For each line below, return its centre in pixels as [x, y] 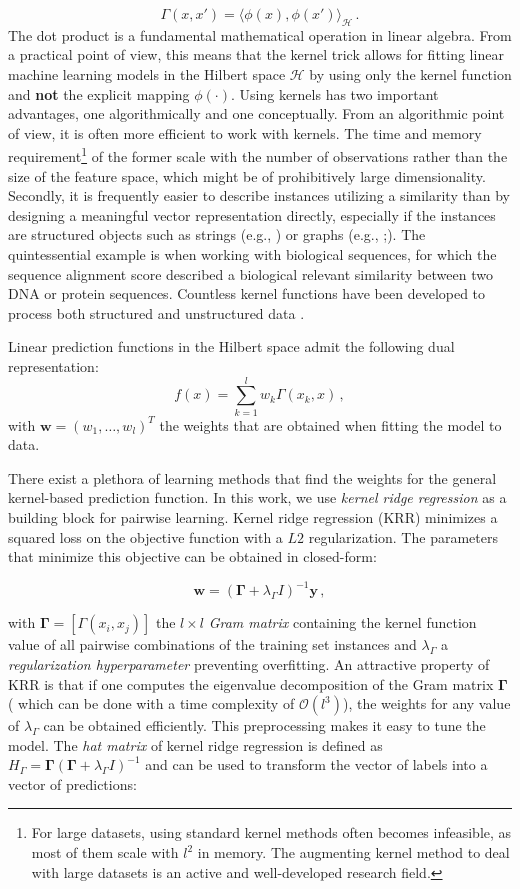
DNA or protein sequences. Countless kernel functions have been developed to [247, 293]
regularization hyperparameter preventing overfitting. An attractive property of [249, 663]
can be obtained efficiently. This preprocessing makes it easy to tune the [264, 725]
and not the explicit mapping [99, 93]
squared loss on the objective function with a [145, 536]
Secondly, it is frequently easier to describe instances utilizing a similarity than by [259, 195]
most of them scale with [105, 852]
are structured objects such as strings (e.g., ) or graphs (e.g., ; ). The [217, 234]
